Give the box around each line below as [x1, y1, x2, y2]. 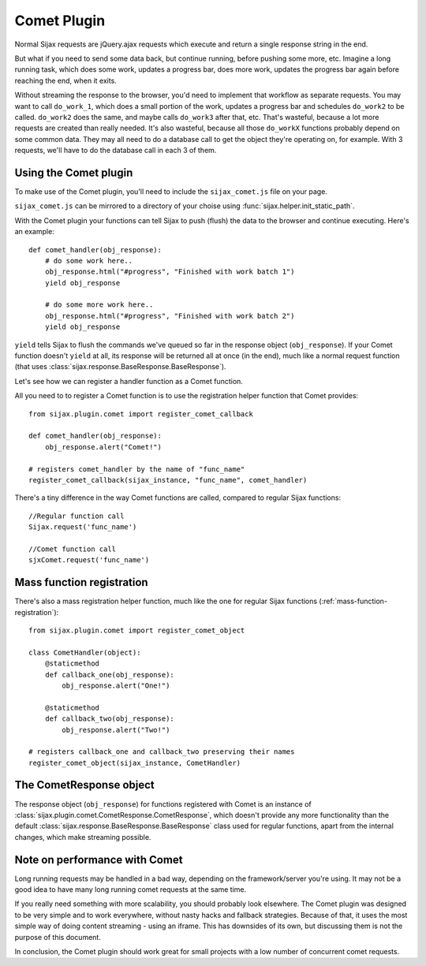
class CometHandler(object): [28, 647, 141, 657]
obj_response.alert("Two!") [62, 725, 170, 734]
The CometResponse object [14, 778, 155, 792]
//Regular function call [28, 511, 125, 520]
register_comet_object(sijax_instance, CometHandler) [28, 758, 241, 767]
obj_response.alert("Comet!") [44, 442, 162, 451]
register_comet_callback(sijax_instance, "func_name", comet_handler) [28, 476, 308, 484]
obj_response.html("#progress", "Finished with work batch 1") [44, 267, 295, 276]
